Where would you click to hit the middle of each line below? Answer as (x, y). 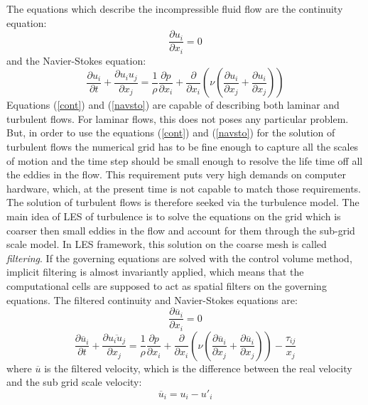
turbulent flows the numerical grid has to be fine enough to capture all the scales (183, 147)
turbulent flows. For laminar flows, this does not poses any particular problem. (178, 118)
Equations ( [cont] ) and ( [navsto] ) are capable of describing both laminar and (173, 105)
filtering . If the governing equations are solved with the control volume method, (179, 258)
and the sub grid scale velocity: (74, 382)
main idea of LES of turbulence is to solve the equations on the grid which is (174, 216)
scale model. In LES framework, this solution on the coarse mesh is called (167, 244)
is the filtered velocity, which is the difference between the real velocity (198, 368)
